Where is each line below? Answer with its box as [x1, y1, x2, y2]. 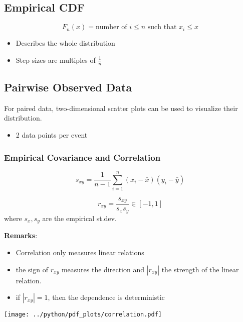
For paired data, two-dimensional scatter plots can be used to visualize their [4, 102, 238, 113]
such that [147, 24, 177, 31]
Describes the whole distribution [16, 38, 115, 48]
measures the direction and [61, 264, 145, 274]
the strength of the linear [161, 264, 239, 274]
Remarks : [4, 230, 38, 241]
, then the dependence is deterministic [48, 292, 165, 302]
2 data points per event [16, 130, 88, 140]
